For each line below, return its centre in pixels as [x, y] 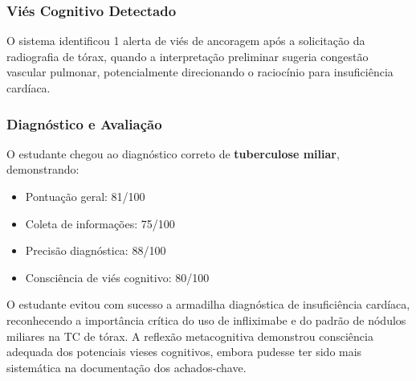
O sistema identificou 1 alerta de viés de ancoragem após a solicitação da [186, 41]
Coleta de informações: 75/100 [100, 223]
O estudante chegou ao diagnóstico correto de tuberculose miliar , [173, 153]
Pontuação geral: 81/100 [85, 196]
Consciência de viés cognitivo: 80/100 [117, 277]
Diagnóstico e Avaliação [84, 123]
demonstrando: [43, 169]
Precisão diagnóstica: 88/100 [96, 250]
